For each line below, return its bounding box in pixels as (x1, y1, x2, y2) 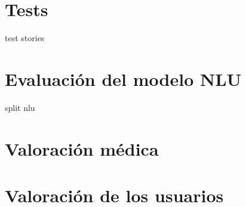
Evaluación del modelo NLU (5, 66, 242, 91)
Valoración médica (5, 136, 159, 160)
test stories (5, 32, 45, 44)
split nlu (5, 101, 35, 113)
